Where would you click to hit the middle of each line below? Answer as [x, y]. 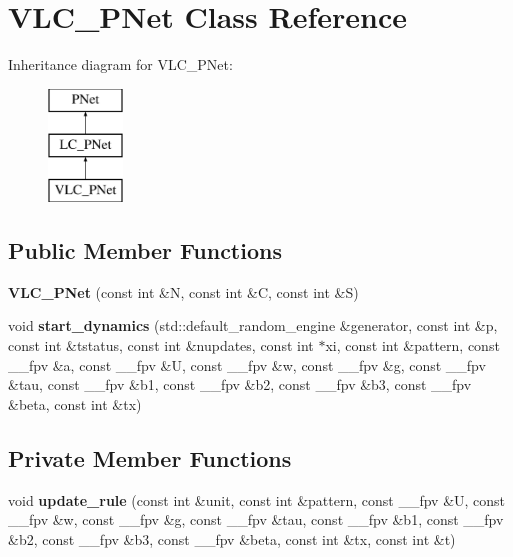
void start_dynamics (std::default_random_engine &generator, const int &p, [253, 325]
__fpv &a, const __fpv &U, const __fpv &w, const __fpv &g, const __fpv [247, 364]
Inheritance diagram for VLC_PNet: [120, 64]
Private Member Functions [150, 457]
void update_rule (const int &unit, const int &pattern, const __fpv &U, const [257, 499]
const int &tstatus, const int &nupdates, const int [161, 345]
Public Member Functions [145, 250]
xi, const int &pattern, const [412, 345]
